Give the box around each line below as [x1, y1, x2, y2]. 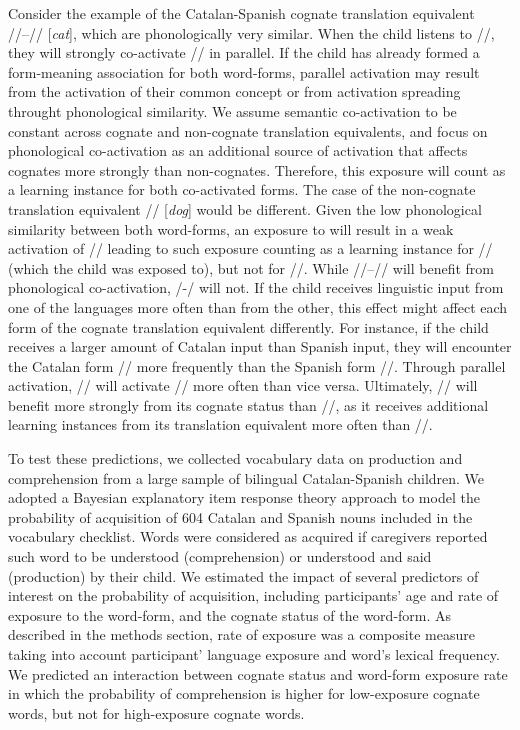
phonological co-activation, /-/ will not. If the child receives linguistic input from [8, 277, 504, 298]
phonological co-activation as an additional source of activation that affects [8, 140, 468, 161]
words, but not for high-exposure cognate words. [8, 702, 305, 723]
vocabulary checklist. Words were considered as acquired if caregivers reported [8, 526, 488, 547]
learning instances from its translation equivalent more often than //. [8, 414, 433, 435]
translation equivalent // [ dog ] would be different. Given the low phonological [8, 198, 482, 219]
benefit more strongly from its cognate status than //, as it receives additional [8, 394, 489, 415]
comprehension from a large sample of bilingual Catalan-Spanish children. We [8, 467, 485, 488]
